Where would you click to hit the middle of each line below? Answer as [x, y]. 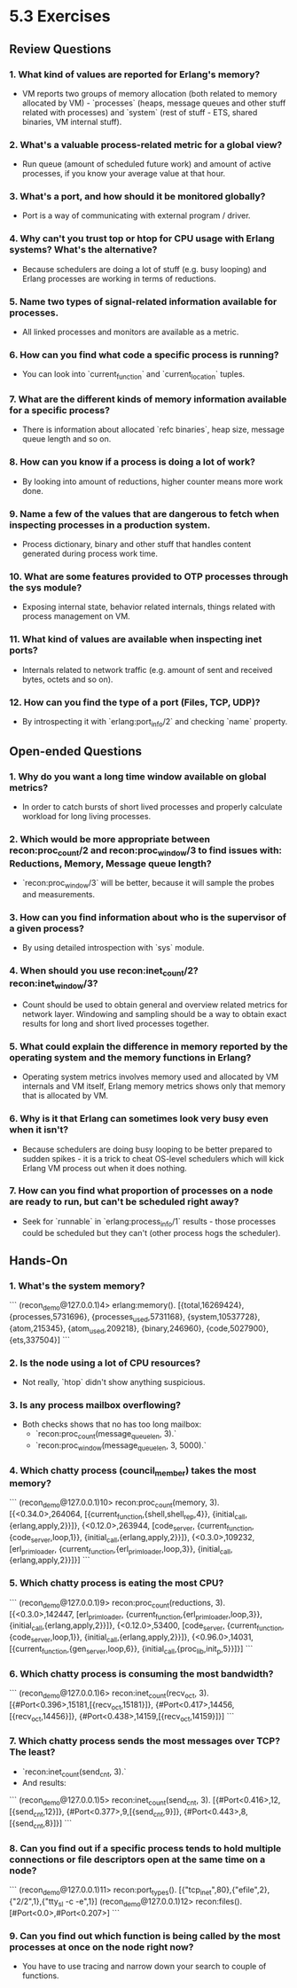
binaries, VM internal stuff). [72, 121]
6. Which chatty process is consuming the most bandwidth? [141, 1673]
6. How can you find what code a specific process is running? [144, 355]
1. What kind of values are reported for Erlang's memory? [135, 74]
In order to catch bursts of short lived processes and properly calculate [152, 807]
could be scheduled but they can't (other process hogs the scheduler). [151, 1233]
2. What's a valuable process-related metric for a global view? [146, 145]
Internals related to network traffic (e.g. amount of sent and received [147, 669]
